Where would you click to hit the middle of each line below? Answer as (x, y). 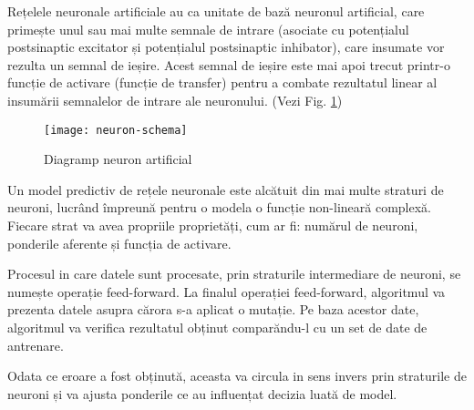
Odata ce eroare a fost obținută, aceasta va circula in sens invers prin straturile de (237, 376)
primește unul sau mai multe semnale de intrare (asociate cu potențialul (208, 29)
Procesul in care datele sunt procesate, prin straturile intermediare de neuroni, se (234, 274)
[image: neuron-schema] (116, 130)
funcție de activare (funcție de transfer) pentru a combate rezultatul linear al (222, 82)
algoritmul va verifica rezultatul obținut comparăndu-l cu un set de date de (217, 327)
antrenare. (36, 345)
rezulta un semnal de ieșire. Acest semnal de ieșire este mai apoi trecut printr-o (229, 64)
